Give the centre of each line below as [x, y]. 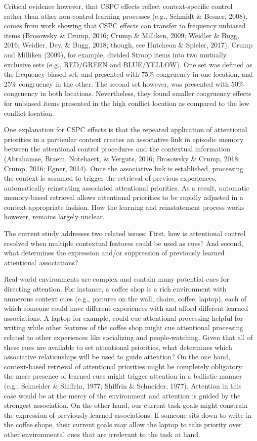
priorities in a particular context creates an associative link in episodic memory [124, 139]
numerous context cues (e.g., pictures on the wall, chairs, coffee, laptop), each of [125, 298]
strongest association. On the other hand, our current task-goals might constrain [126, 405]
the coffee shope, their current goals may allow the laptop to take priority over [123, 424]
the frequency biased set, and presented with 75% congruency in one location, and [128, 74]
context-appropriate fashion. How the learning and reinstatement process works [124, 207]
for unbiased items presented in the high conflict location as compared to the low [127, 103]
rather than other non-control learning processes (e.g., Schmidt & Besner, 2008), [126, 16]
